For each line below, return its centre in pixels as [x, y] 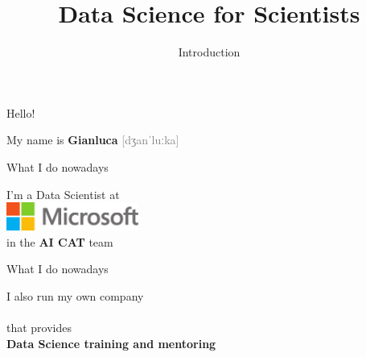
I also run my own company [75, 295]
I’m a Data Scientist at [63, 194]
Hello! [21, 112]
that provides [39, 328]
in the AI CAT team [60, 241]
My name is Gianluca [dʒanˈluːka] [93, 140]
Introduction [209, 52]
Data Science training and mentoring [111, 343]
